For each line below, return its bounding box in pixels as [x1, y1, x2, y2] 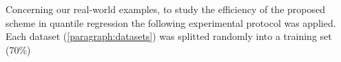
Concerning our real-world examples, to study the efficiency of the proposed [6, 2, 325, 16]
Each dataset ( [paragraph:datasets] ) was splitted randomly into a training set [6, 29, 332, 43]
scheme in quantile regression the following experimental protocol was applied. [6, 15, 336, 30]
